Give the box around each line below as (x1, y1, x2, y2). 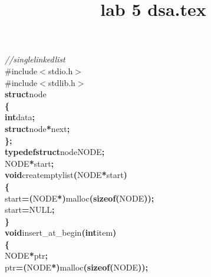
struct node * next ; (5, 122, 70, 134)
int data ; (5, 111, 35, 123)
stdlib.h (48, 76, 75, 88)
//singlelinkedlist (5, 53, 65, 65)
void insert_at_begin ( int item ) (5, 226, 117, 239)
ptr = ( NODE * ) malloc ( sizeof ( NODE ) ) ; (5, 261, 149, 273)
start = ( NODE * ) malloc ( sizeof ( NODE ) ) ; (5, 192, 154, 204)
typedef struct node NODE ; (5, 146, 105, 158)
